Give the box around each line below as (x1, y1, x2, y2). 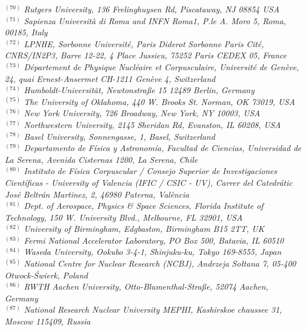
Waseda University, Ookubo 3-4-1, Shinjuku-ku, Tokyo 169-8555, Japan (24, 245, 282, 258)
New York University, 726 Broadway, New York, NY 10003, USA (24, 107, 261, 119)
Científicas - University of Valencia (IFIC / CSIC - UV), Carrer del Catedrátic (5, 176, 293, 188)
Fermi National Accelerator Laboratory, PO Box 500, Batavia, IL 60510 (24, 234, 284, 246)
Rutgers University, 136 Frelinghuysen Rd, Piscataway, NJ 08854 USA (24, 3, 279, 15)
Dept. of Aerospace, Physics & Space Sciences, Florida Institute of (24, 199, 264, 212)
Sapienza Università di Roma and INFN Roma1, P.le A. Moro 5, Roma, (24, 14, 286, 27)
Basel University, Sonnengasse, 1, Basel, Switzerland (24, 130, 215, 142)
